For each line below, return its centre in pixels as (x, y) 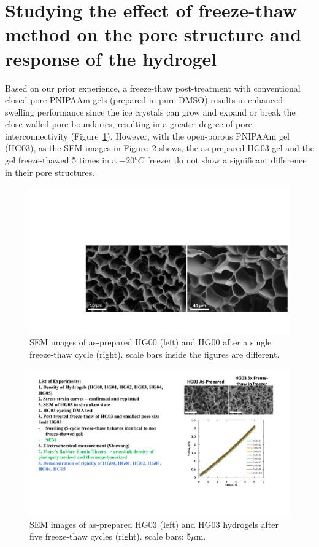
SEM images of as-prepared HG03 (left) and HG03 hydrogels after (154, 524)
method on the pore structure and (153, 34)
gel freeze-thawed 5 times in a (61, 160)
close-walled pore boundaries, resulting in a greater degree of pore (129, 124)
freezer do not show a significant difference (227, 160)
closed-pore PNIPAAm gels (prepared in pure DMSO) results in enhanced (144, 100)
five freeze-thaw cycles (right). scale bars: (107, 536)
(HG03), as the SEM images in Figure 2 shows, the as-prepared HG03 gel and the (159, 148)
